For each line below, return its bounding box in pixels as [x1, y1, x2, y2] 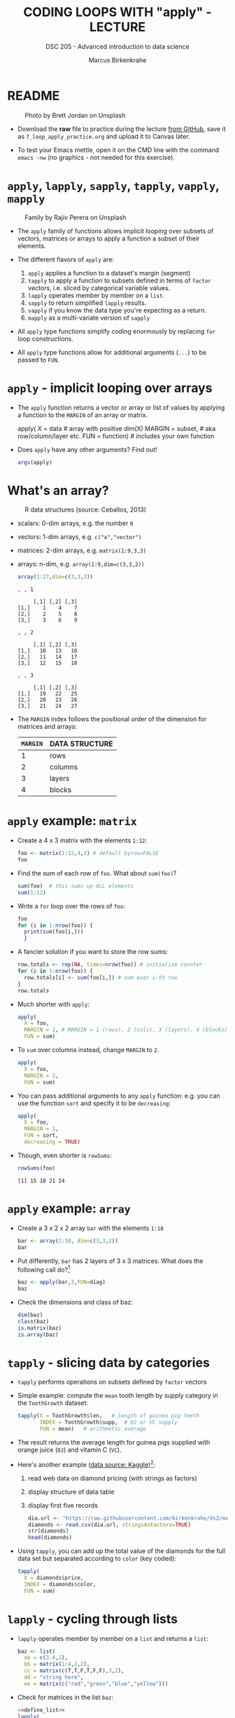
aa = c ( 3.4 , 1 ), [24, 1654, 69, 1661]
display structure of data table [27, 1487, 115, 1496]
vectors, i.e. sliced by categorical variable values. [27, 283, 171, 292]
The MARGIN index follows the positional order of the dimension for [17, 715, 207, 723]
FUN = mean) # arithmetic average [39, 1426, 147, 1433]
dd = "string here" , [24, 1674, 84, 1681]
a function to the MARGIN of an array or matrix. [17, 411, 148, 419]
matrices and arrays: [17, 723, 77, 731]
